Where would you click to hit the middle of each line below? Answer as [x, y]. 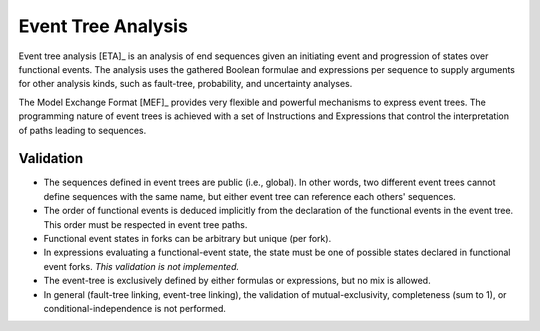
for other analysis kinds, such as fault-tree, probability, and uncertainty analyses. [185, 84]
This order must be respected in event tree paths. [145, 224]
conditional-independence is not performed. [135, 308]
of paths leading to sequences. [82, 130]
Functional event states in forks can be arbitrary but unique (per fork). [187, 238]
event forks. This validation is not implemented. [141, 266]
